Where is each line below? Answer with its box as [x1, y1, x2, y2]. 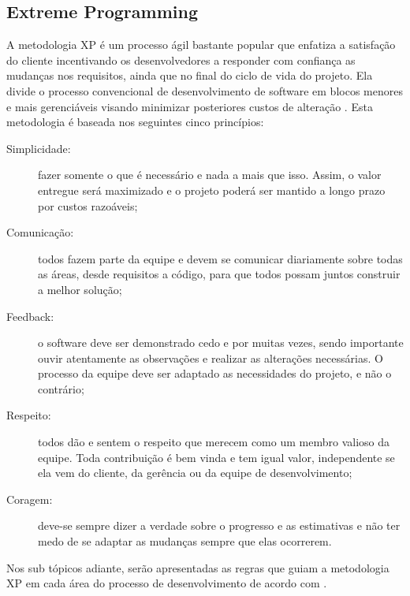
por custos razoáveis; [38, 197, 138, 214]
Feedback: [6, 307, 54, 324]
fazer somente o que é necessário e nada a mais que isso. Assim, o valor [38, 166, 382, 183]
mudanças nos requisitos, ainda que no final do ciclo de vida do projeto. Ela [6, 67, 373, 84]
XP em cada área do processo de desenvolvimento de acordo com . [6, 575, 327, 591]
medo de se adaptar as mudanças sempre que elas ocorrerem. [38, 533, 332, 549]
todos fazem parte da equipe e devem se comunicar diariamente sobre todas [38, 250, 403, 266]
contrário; [38, 380, 84, 397]
